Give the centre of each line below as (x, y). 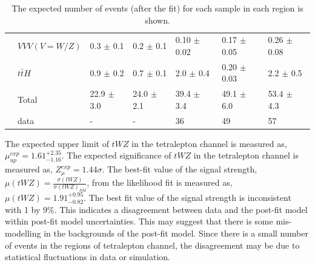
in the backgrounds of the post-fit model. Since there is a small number (176, 233)
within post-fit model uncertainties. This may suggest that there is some (139, 221)
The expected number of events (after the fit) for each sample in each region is (157, 8)
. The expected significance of (116, 155)
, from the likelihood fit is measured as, (160, 182)
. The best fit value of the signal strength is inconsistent (187, 198)
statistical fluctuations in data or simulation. (88, 257)
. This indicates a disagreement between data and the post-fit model (181, 209)
